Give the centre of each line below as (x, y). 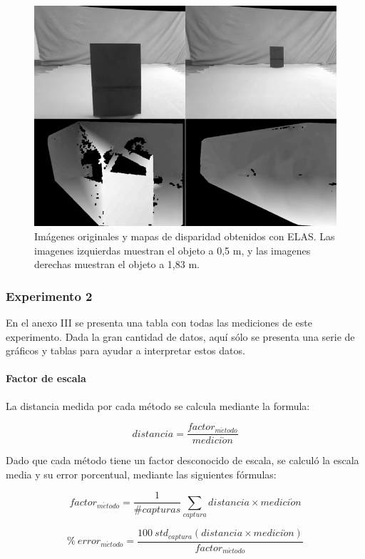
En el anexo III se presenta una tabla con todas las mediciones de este (159, 323)
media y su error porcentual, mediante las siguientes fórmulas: (141, 474)
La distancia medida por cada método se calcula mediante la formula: (158, 405)
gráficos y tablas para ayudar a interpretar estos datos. (125, 350)
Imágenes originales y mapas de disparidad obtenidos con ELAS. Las (185, 236)
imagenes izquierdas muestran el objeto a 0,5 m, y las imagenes (173, 250)
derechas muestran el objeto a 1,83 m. (117, 264)
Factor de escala (46, 378)
